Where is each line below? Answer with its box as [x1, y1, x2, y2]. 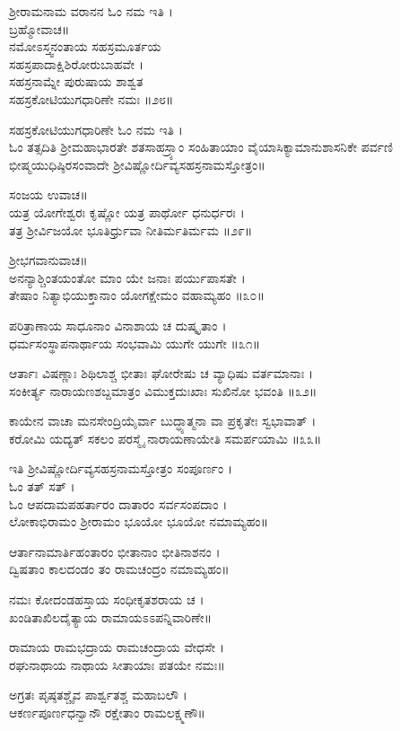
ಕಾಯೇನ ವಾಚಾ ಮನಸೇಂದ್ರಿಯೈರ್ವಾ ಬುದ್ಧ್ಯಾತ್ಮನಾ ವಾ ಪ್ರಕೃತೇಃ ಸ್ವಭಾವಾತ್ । [9, 411, 317, 430]
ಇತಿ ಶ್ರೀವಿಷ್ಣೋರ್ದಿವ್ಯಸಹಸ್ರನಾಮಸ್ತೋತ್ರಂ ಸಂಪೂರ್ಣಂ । [9, 459, 233, 478]
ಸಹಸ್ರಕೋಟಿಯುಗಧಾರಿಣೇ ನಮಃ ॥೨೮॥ [9, 89, 174, 108]
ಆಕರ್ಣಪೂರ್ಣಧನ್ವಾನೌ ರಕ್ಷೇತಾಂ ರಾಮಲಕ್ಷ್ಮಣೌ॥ [9, 703, 205, 721]
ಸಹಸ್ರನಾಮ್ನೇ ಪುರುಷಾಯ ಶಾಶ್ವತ [9, 72, 143, 91]
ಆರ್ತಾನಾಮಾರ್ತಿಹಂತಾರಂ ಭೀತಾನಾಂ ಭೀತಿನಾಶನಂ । [9, 542, 221, 560]
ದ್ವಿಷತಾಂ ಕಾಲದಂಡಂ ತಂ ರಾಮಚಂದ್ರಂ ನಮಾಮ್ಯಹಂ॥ [9, 559, 230, 578]
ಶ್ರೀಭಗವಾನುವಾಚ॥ [9, 251, 88, 269]
